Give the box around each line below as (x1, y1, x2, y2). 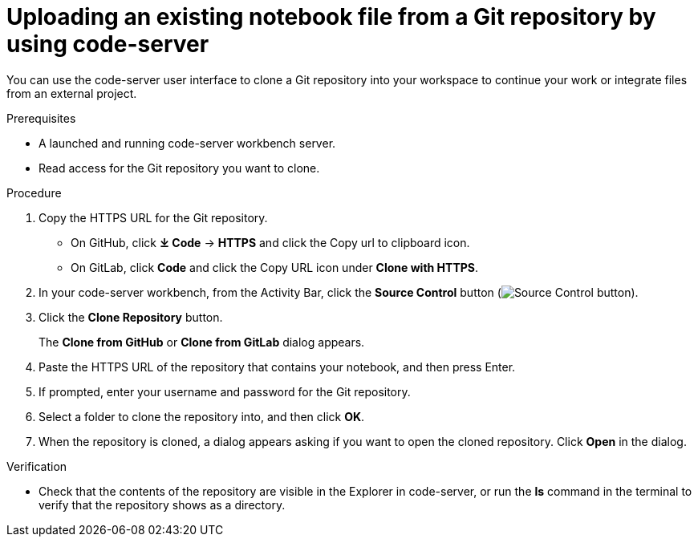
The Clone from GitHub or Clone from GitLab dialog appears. (39, 334, 365, 349)
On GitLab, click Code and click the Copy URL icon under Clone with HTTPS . (71, 260, 479, 274)
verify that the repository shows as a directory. (39, 497, 286, 512)
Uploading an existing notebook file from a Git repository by (6, 3, 656, 30)
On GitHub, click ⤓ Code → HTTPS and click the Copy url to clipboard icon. (71, 235, 470, 249)
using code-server (6, 30, 209, 58)
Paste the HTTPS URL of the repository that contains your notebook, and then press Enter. (39, 359, 516, 374)
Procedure (6, 185, 62, 200)
